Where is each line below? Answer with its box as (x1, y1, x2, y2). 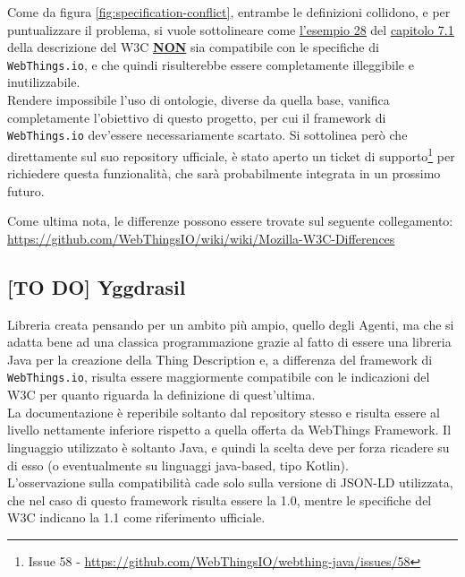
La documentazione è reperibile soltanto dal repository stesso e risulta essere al (7, 402, 440, 421)
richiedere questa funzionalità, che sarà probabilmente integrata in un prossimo (7, 164, 441, 183)
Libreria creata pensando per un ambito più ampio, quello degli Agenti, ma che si (7, 314, 454, 333)
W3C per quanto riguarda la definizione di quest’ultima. (7, 385, 316, 404)
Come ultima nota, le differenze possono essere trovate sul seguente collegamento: (7, 211, 453, 230)
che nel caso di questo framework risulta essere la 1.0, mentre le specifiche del (7, 490, 432, 509)
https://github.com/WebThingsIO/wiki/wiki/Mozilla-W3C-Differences (7, 228, 395, 247)
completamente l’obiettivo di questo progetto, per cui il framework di (7, 108, 386, 126)
